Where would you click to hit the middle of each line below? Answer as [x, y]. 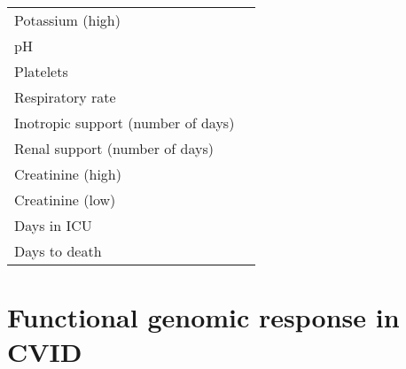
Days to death [58, 251]
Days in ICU [53, 225]
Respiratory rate [65, 97]
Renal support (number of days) [114, 148]
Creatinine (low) [65, 200]
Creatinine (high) [68, 174]
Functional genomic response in [203, 317]
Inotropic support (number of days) [125, 123]
